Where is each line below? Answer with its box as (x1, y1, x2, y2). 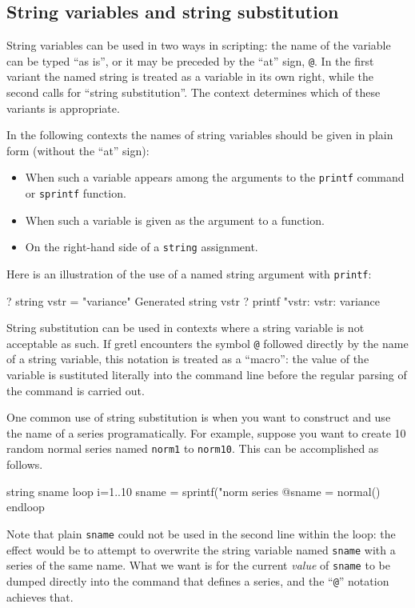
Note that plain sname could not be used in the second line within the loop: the (6, 525, 396, 542)
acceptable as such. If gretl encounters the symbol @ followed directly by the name (6, 334, 409, 351)
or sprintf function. (25, 185, 126, 202)
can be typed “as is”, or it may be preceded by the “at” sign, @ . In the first (6, 52, 374, 69)
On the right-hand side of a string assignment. (25, 238, 258, 255)
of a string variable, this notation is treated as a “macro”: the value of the (6, 350, 369, 367)
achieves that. (6, 588, 74, 605)
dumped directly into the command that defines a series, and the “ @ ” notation (6, 572, 389, 589)
